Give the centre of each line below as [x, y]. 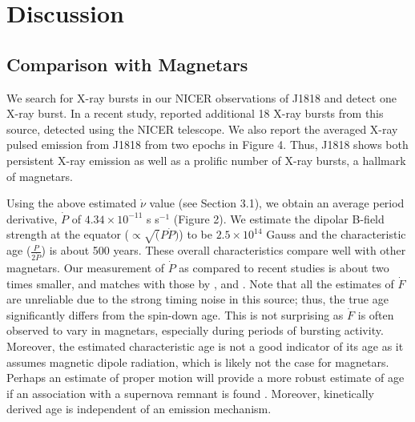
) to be [195, 234]
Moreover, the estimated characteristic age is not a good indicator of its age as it [205, 346]
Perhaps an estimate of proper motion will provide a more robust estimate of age [205, 378]
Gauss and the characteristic [336, 234]
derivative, [32, 218]
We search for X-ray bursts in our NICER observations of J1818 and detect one [201, 97]
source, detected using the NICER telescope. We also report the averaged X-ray [202, 129]
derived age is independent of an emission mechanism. [139, 409]
